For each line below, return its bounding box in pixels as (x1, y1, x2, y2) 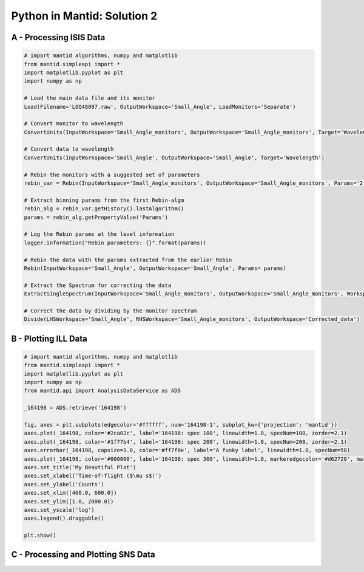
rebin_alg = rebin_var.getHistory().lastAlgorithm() (24, 205, 184, 212)
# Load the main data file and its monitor (24, 95, 156, 102)
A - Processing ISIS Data (11, 32, 106, 43)
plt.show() (24, 532, 56, 539)
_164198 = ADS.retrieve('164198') (24, 404, 127, 412)
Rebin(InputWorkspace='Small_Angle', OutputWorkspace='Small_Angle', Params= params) (24, 264, 286, 272)
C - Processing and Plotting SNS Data (11, 550, 155, 560)
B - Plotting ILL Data (11, 333, 87, 343)
